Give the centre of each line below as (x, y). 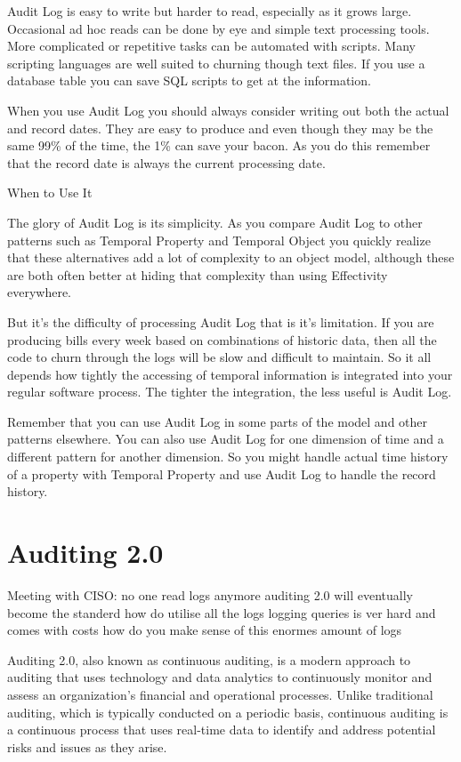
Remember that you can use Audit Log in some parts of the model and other (218, 421)
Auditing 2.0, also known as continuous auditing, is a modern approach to (209, 659)
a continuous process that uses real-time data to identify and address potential (222, 730)
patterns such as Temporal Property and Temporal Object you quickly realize (219, 240)
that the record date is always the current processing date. (166, 162)
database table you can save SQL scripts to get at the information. (189, 80)
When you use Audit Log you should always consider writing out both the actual (228, 110)
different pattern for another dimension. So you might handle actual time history (228, 457)
